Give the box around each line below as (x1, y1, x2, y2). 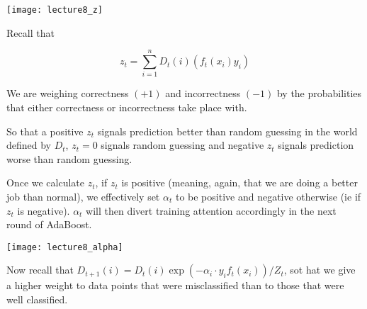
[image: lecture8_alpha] (6, 242, 123, 252)
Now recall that (6, 262, 74, 277)
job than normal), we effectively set (6, 189, 160, 203)
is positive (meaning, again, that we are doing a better (121, 175, 358, 190)
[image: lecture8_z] (6, 5, 103, 15)
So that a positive (6, 123, 84, 138)
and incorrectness (165, 86, 241, 101)
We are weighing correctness (6, 86, 129, 101)
